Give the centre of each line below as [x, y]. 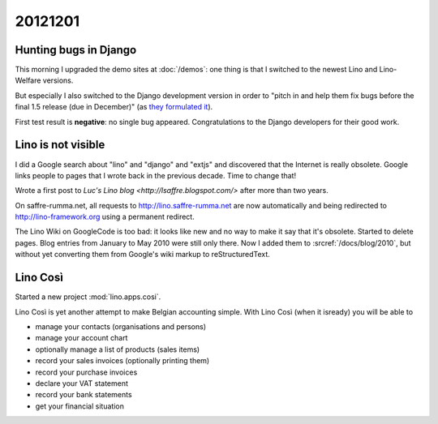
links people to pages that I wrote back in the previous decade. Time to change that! [155, 175]
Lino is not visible [60, 145]
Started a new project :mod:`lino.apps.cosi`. [88, 297]
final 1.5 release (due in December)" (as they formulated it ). [114, 107]
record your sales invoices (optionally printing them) [122, 361]
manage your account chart [82, 338]
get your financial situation [80, 406]
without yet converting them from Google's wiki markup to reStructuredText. [143, 255]
